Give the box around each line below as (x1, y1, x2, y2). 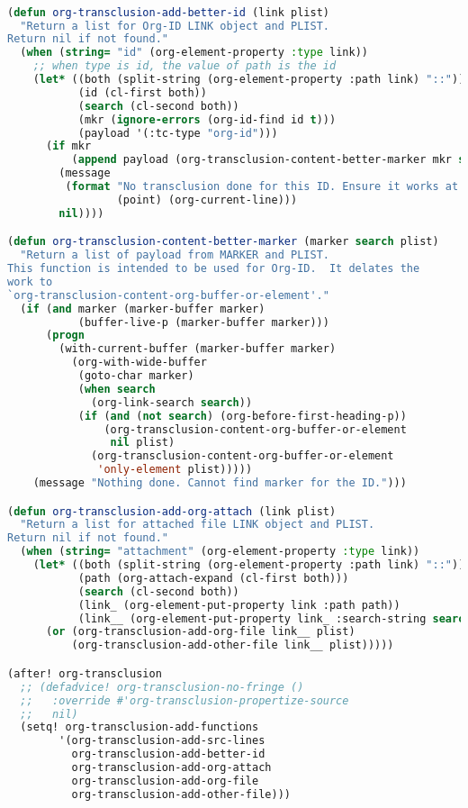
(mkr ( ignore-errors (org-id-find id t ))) (77, 113, 337, 126)
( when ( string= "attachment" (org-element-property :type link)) (20, 545, 420, 558)
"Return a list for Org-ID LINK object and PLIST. (20, 19, 329, 32)
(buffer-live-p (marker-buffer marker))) (77, 315, 329, 329)
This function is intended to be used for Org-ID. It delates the (7, 262, 420, 276)
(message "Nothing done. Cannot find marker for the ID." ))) (32, 477, 407, 490)
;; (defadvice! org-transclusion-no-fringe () (20, 680, 304, 694)
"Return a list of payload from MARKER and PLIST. (20, 249, 329, 262)
